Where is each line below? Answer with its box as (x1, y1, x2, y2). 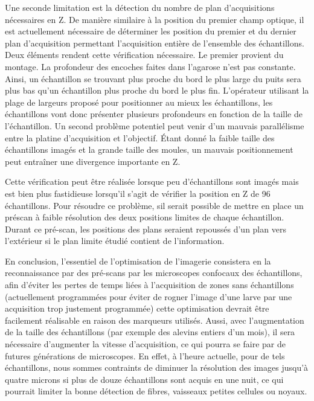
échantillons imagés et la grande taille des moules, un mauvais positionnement (5, 143, 293, 156)
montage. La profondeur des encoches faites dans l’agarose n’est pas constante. (5, 60, 296, 72)
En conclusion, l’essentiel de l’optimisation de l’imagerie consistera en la (5, 254, 271, 267)
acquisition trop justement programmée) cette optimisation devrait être (5, 302, 269, 315)
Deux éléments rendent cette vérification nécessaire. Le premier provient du (5, 48, 284, 61)
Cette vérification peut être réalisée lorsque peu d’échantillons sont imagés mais (5, 175, 299, 188)
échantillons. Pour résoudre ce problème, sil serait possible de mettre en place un (5, 199, 304, 211)
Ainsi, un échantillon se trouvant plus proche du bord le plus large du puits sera (5, 72, 301, 85)
